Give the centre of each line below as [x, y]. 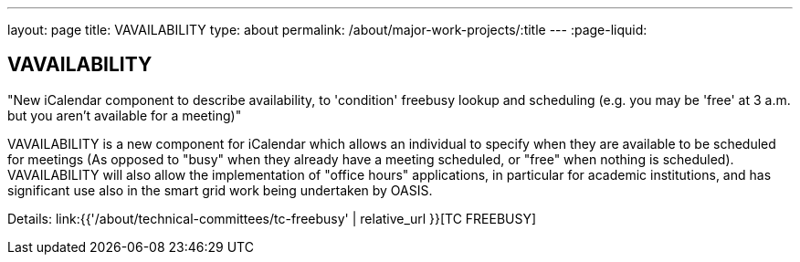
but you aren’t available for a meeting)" [125, 115]
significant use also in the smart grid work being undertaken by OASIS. [220, 190]
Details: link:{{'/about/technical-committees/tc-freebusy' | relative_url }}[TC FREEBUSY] [272, 218]
